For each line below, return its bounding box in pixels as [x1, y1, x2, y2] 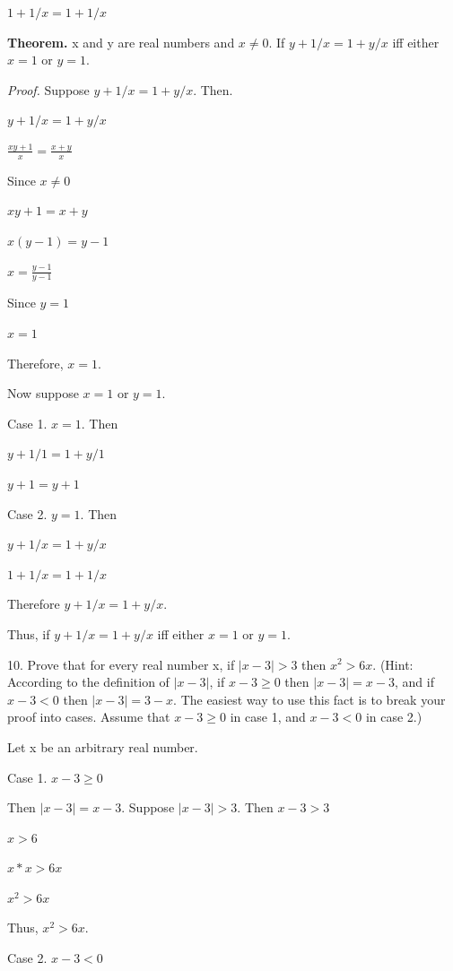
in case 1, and [230, 707, 306, 726]
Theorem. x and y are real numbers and [7, 32, 235, 51]
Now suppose [7, 384, 79, 403]
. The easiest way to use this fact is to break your [173, 689, 446, 708]
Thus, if [7, 624, 50, 643]
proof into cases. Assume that [7, 707, 170, 726]
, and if [394, 672, 434, 691]
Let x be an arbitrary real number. [7, 737, 198, 756]
